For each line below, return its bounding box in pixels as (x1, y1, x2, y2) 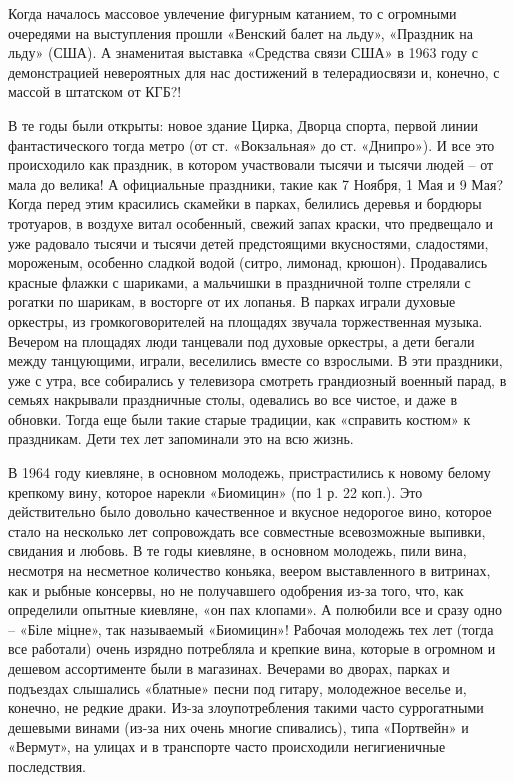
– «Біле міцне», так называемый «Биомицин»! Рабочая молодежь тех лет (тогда (8, 618, 494, 639)
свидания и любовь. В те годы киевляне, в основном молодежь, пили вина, (8, 540, 467, 561)
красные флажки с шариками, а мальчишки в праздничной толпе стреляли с (8, 271, 471, 292)
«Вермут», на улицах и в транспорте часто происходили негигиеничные (8, 736, 446, 757)
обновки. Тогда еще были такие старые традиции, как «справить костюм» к (8, 408, 471, 429)
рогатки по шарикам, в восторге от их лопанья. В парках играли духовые (8, 291, 456, 312)
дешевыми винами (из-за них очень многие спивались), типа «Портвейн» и (8, 716, 469, 737)
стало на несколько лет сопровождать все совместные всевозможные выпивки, (8, 520, 486, 541)
